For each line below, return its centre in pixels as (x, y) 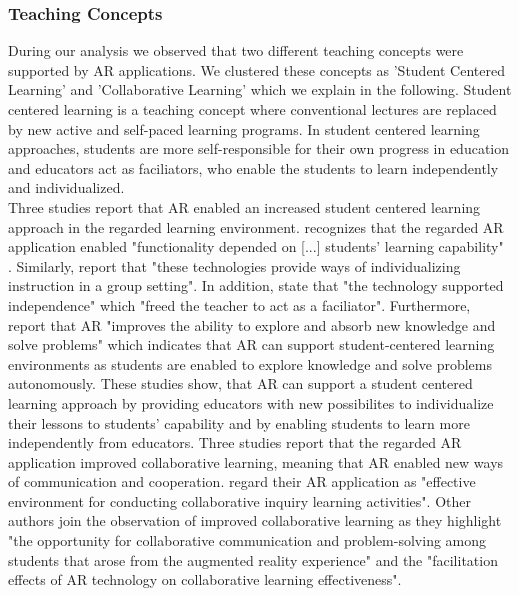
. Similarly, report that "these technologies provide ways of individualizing (234, 265)
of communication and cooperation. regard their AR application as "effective (242, 481)
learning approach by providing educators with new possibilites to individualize (251, 402)
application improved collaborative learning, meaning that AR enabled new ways (256, 461)
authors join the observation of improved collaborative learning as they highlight (255, 520)
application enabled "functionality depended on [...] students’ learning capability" (256, 246)
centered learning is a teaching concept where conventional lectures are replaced (252, 109)
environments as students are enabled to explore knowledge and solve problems (250, 363)
